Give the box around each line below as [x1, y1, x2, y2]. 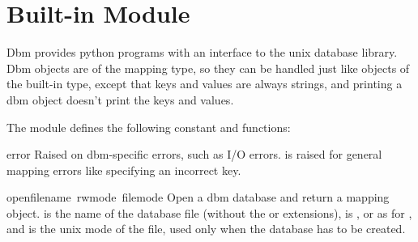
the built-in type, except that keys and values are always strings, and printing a [6, 75, 403, 92]
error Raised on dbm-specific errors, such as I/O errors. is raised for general [6, 146, 382, 163]
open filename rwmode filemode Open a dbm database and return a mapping [6, 189, 390, 206]
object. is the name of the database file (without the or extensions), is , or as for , [6, 204, 412, 221]
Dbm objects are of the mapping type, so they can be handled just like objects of [6, 59, 410, 76]
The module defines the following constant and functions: [6, 118, 291, 135]
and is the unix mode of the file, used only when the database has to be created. [6, 220, 406, 237]
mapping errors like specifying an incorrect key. [6, 161, 241, 178]
